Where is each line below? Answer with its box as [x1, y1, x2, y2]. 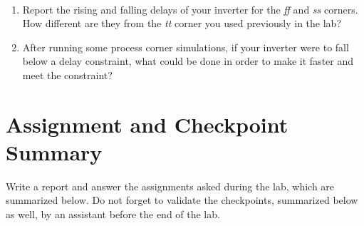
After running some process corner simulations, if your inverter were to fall [22, 39, 349, 54]
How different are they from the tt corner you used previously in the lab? [22, 16, 341, 31]
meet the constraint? [22, 67, 113, 82]
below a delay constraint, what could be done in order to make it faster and [22, 53, 354, 68]
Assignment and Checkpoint [6, 109, 288, 138]
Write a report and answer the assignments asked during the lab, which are [6, 178, 335, 193]
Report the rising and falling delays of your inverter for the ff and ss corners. [22, 1, 358, 16]
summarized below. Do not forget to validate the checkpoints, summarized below [6, 192, 358, 207]
